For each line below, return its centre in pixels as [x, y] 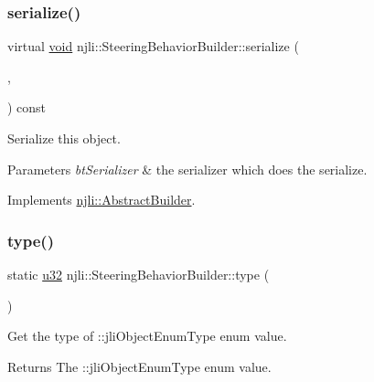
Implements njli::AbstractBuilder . [102, 200]
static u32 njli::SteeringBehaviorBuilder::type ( [139, 274]
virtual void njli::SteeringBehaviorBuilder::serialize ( [153, 46]
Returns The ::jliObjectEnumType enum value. [139, 366]
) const [27, 107]
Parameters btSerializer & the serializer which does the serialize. [187, 169]
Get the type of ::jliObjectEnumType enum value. [147, 336]
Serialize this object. [64, 138]
